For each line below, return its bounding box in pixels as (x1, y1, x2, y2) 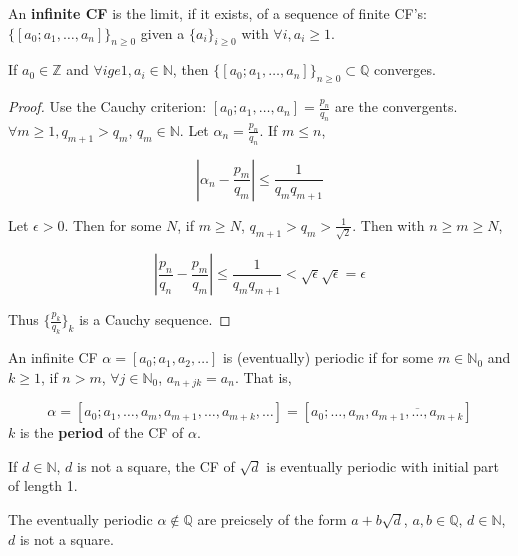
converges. (374, 59, 436, 80)
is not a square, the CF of (76, 455, 235, 476)
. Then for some (64, 214, 162, 235)
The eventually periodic (8, 509, 153, 530)
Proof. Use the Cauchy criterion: (8, 96, 207, 117)
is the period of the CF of (19, 422, 184, 443)
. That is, (234, 366, 292, 387)
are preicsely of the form (197, 509, 347, 530)
